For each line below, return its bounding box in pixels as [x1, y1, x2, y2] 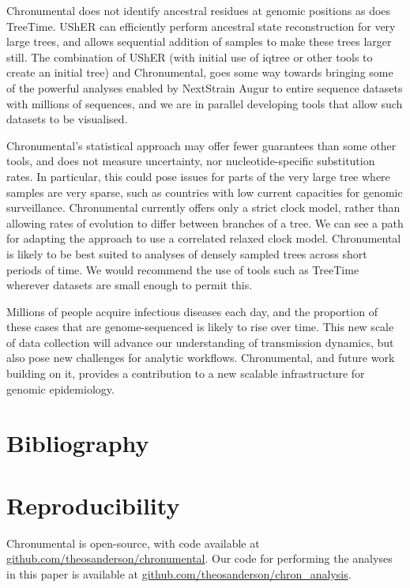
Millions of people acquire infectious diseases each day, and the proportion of [6, 303, 378, 319]
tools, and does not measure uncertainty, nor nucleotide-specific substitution [6, 153, 375, 169]
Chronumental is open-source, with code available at [6, 534, 260, 551]
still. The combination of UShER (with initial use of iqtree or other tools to [6, 48, 373, 65]
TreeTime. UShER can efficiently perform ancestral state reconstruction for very [6, 17, 396, 34]
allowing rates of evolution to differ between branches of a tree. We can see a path [6, 214, 404, 231]
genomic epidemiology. [6, 380, 115, 397]
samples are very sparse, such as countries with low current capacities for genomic [6, 183, 403, 200]
